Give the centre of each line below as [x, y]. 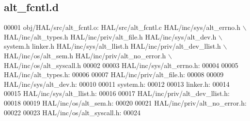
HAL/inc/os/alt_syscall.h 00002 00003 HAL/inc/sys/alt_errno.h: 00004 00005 [121, 65]
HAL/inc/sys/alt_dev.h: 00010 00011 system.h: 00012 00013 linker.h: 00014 [117, 84]
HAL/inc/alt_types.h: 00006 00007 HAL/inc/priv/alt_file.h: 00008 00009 [114, 74]
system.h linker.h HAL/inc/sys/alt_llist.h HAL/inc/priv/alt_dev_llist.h [112, 46]
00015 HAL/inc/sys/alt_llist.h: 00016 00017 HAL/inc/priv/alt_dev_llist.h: [117, 93]
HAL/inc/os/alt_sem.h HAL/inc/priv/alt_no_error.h [85, 55]
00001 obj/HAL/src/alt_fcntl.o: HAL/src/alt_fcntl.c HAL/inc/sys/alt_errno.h [122, 27]
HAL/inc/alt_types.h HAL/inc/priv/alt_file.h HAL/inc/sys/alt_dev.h [110, 36]
